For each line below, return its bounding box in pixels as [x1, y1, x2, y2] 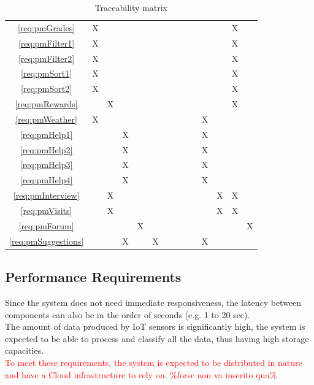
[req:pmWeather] [15, 112, 77, 125]
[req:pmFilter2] [18, 51, 75, 64]
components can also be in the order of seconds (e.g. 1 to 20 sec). [5, 308, 250, 321]
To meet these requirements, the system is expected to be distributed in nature [5, 356, 302, 368]
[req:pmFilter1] [18, 36, 75, 49]
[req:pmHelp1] [20, 128, 73, 140]
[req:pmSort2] [21, 82, 72, 95]
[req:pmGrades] [17, 21, 75, 34]
